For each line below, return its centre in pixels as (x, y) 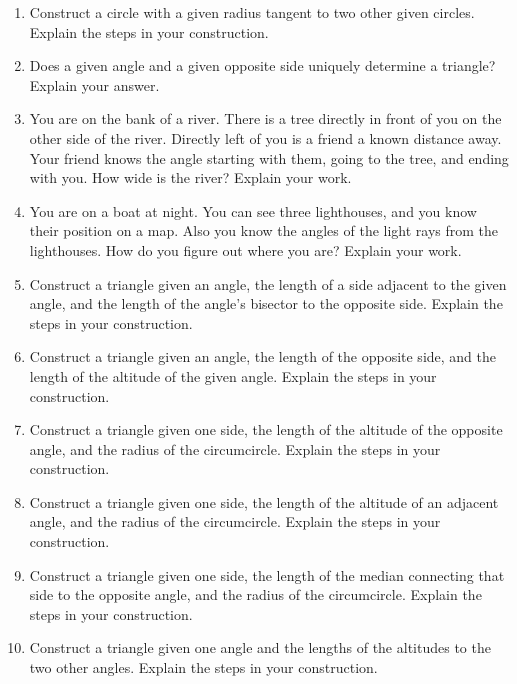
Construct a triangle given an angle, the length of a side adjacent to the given (268, 283)
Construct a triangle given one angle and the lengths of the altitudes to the (260, 647)
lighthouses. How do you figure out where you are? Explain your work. (245, 249)
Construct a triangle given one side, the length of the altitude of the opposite (266, 429)
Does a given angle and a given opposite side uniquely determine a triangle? (262, 65)
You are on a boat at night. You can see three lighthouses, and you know (253, 210)
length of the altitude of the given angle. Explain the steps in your (233, 375)
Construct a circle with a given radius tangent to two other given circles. (252, 12)
